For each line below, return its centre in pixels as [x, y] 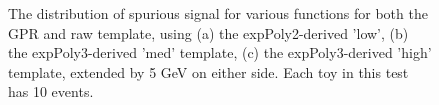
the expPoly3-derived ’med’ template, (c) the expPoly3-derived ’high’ [220, 52]
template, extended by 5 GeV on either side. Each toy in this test [208, 71]
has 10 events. [51, 91]
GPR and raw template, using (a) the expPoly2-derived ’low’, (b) [208, 32]
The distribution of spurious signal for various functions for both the [218, 13]
